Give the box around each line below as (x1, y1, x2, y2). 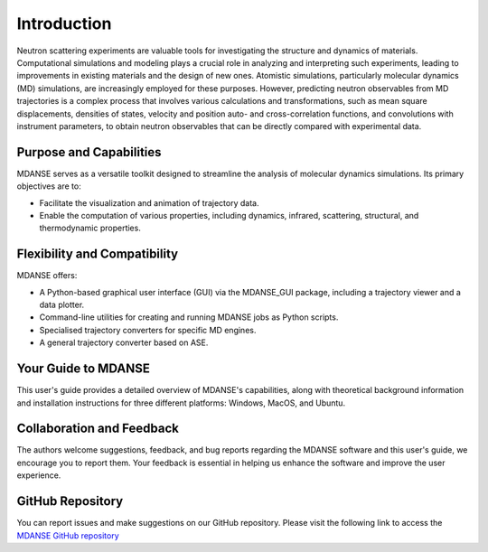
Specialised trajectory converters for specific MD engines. (39, 324, 257, 335)
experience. (16, 470, 61, 481)
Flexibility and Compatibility (16, 247, 179, 262)
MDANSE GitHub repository (16, 529, 119, 541)
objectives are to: (16, 181, 81, 192)
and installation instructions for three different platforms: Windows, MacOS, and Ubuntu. (16, 398, 346, 408)
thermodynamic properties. (39, 222, 142, 234)
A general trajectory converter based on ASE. (39, 337, 209, 348)
